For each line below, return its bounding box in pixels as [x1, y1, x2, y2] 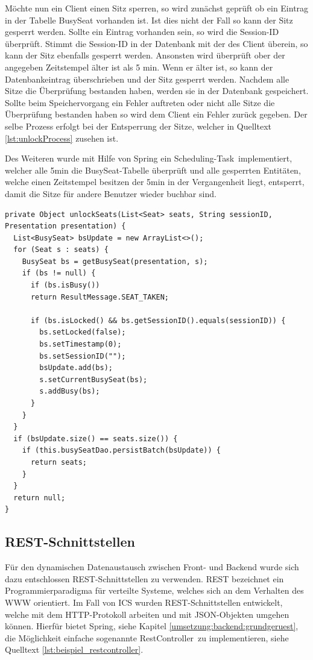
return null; [13, 493, 66, 502]
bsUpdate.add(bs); [39, 363, 113, 372]
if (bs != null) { [22, 269, 96, 278]
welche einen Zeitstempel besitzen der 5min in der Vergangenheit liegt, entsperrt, [5, 175, 305, 188]
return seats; [30, 457, 87, 467]
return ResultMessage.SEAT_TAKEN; [30, 292, 169, 301]
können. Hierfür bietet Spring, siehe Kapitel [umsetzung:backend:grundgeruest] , [5, 620, 299, 632]
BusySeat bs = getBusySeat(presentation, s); [22, 257, 208, 266]
